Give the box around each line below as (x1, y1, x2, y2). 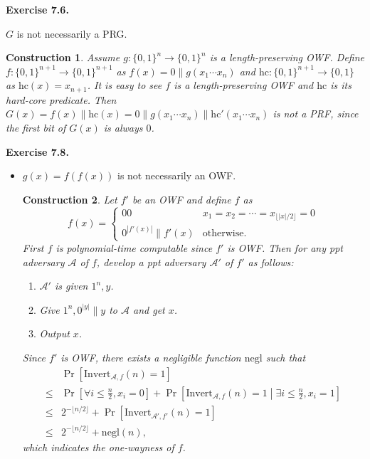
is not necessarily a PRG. (16, 26, 127, 41)
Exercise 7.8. (6, 144, 69, 159)
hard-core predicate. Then (6, 92, 117, 107)
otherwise (202, 228, 244, 238)
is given (54, 278, 88, 293)
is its (330, 78, 351, 93)
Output (39, 326, 70, 341)
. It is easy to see (87, 78, 162, 93)
